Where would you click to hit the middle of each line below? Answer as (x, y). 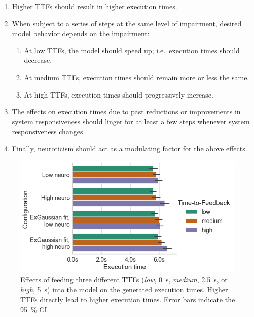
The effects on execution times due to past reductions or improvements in (126, 112)
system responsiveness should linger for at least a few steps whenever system (131, 121)
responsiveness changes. (48, 131)
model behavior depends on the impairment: (81, 33)
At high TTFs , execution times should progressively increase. (119, 94)
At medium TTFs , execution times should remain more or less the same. (137, 77)
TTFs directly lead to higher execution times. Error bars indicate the (128, 299)
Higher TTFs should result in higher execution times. (95, 6)
